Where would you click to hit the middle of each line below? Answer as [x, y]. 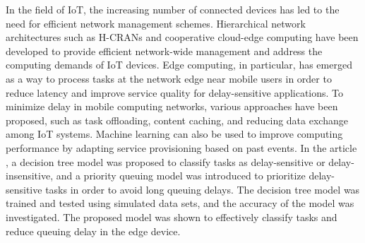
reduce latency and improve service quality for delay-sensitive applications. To [175, 92]
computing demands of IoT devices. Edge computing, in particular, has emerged [179, 65]
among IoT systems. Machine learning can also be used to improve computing [174, 134]
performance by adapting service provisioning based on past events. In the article [181, 147]
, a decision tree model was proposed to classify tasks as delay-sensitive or [166, 161]
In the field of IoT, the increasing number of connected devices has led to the [173, 9]
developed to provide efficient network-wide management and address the [164, 51]
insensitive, [30, 176]
